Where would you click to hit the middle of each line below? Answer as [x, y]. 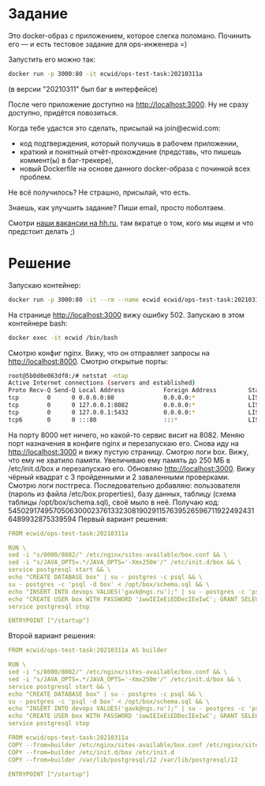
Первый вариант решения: [123, 519]
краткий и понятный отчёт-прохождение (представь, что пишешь [131, 152]
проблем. [36, 177]
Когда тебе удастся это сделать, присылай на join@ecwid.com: [114, 128]
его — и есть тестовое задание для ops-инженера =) [98, 43]
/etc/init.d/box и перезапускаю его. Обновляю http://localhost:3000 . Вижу [132, 468]
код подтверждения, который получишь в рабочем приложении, [129, 143]
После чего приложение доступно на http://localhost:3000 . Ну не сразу [129, 104]
